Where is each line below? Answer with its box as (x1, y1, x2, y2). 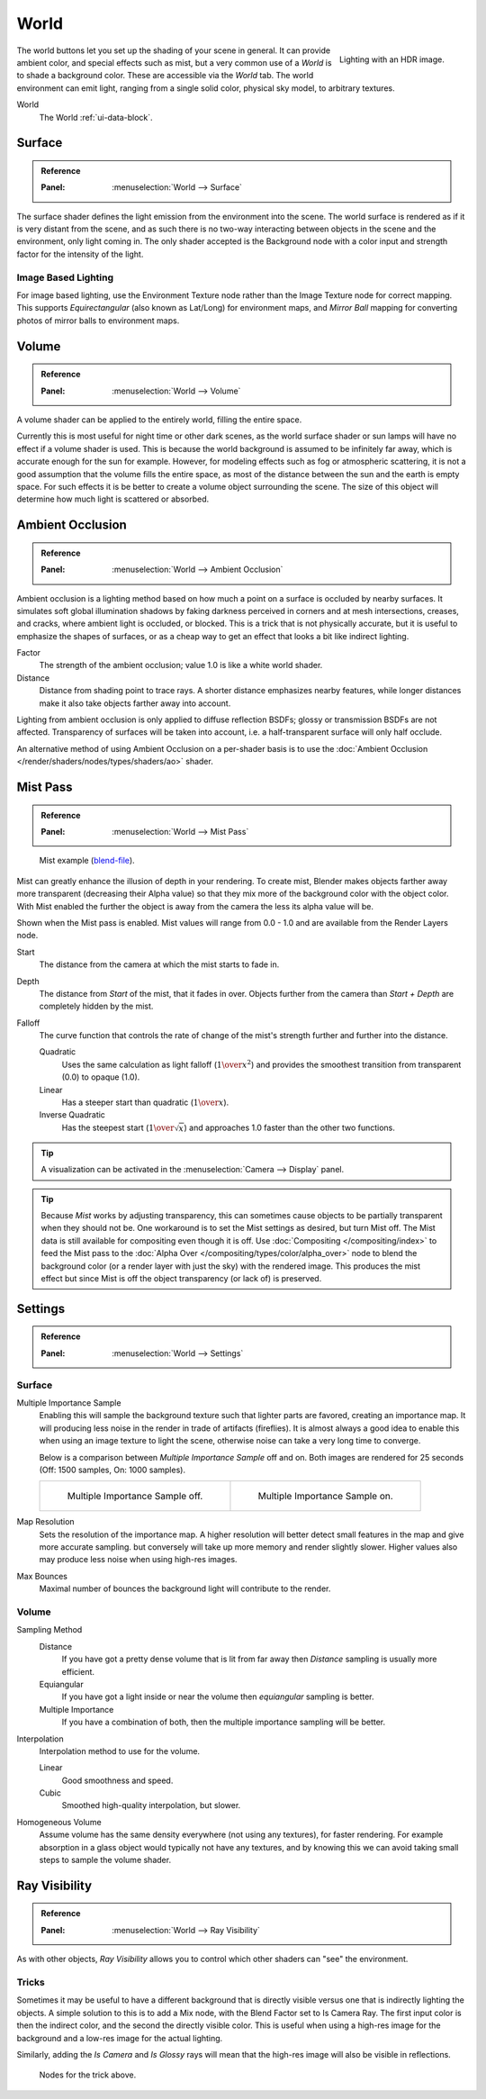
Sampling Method (16, 1624, 83, 1635)
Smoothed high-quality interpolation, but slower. (61, 1800, 241, 1811)
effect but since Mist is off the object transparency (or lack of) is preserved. (40, 1273, 322, 1284)
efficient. (61, 1666, 94, 1677)
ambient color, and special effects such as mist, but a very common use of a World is (16, 57, 332, 68)
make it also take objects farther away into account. (39, 698, 231, 709)
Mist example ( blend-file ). (39, 855, 135, 866)
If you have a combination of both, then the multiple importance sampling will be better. (61, 1716, 386, 1728)
